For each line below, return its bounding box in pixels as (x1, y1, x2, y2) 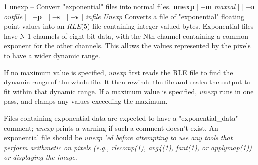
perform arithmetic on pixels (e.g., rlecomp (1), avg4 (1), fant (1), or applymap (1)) (4, 142, 252, 152)
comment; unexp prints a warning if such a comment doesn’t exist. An (4, 122, 218, 133)
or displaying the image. (4, 152, 77, 162)
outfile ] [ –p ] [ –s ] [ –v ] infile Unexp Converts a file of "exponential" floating (4, 11, 244, 21)
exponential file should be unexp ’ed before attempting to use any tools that (4, 132, 233, 143)
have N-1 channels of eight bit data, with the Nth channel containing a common (4, 30, 249, 41)
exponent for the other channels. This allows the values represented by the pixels (4, 40, 251, 51)
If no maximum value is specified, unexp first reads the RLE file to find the (4, 67, 233, 77)
